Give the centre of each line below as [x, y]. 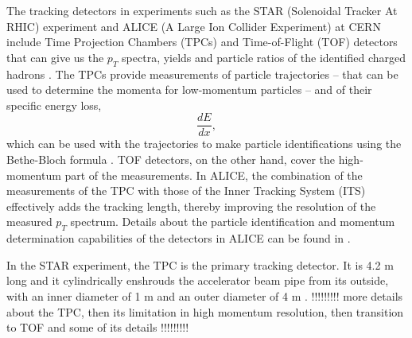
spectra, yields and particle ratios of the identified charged [264, 57]
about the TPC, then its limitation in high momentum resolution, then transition [205, 311]
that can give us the [55, 57]
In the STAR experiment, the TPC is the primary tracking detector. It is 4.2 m [200, 264]
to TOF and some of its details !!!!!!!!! [98, 327]
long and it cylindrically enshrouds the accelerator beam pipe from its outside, [198, 280]
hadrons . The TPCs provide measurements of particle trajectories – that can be [202, 74]
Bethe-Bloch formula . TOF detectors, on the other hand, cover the [171, 159]
